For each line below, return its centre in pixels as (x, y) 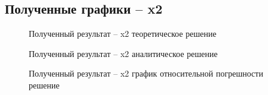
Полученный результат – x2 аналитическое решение (123, 53)
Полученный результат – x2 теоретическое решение (123, 34)
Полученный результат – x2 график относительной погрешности (146, 73)
